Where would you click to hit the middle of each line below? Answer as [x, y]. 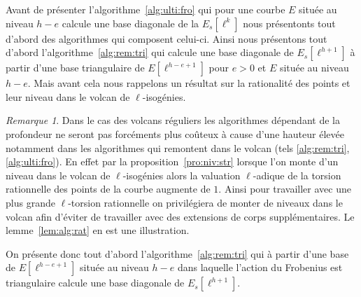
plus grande [30, 202]
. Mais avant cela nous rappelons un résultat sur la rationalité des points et [189, 83]
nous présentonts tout [289, 23]
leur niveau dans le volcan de [68, 96]
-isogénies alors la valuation [182, 175]
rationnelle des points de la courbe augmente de [108, 189]
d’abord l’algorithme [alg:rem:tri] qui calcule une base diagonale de [150, 52]
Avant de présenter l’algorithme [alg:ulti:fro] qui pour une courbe [146, 9]
